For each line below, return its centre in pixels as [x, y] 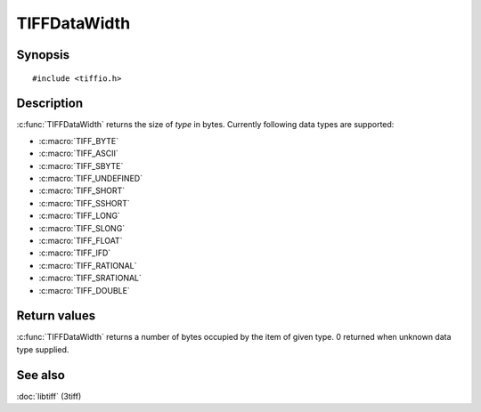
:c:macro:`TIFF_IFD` [75, 253]
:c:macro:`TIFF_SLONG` [82, 228]
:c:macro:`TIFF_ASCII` [79, 153]
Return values [56, 316]
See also [41, 375]
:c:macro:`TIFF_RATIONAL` [88, 265]
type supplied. [43, 349]
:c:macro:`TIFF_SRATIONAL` [90, 278]
